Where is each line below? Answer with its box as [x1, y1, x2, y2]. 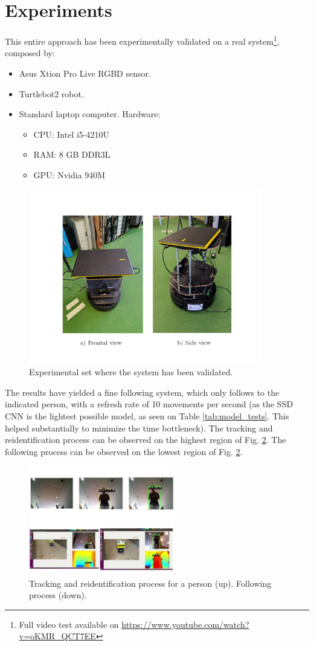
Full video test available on [19, 618, 119, 630]
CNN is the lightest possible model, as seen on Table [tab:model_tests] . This [5, 409, 289, 422]
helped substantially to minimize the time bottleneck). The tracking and [5, 421, 273, 434]
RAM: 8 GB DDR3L [33, 148, 111, 161]
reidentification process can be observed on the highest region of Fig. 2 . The [5, 433, 286, 446]
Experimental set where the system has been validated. [29, 366, 233, 378]
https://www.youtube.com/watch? [121, 618, 249, 630]
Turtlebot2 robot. [19, 87, 84, 100]
